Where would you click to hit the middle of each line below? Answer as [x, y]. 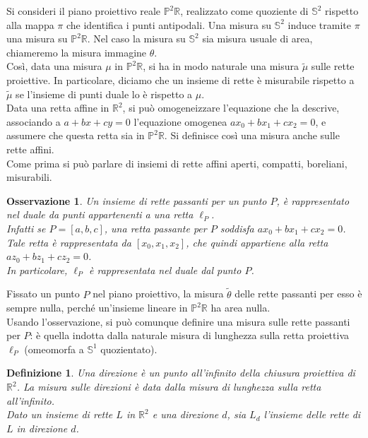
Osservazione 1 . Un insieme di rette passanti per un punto [137, 200]
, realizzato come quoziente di [244, 11]
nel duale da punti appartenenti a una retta [100, 214]
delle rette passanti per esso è [298, 294]
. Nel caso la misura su [136, 39]
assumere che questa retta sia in [76, 135]
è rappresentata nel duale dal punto [165, 270]
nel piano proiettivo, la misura [158, 294]
